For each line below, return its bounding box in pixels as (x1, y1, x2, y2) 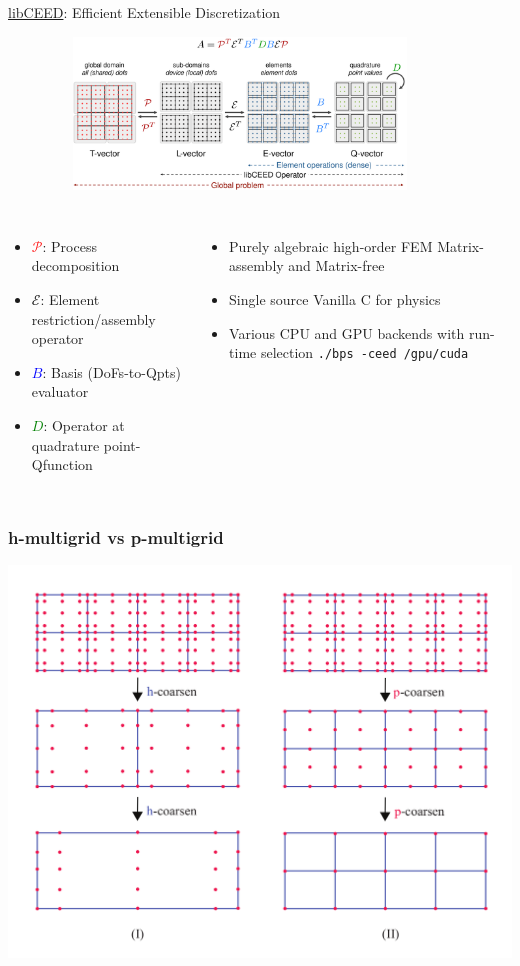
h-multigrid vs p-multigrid (8, 524, 224, 549)
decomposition (31, 255, 120, 276)
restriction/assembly (31, 308, 156, 329)
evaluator (31, 381, 89, 402)
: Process (42, 235, 97, 256)
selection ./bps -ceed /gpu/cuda (260, 342, 469, 363)
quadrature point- (31, 434, 141, 455)
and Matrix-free (288, 255, 385, 276)
